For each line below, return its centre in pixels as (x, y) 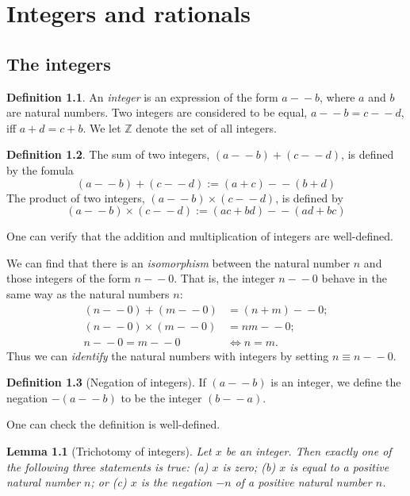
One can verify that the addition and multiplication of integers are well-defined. (200, 236)
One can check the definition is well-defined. (113, 424)
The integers (59, 63)
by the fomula (40, 169)
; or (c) (109, 482)
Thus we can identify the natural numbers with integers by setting (168, 355)
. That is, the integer (224, 278)
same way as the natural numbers (88, 293)
